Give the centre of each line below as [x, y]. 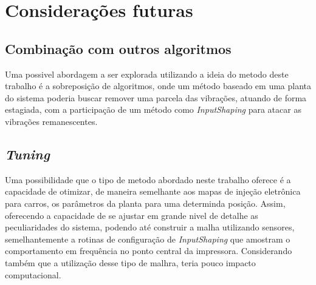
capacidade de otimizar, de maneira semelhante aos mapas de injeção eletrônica [153, 191]
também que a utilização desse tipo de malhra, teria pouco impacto [130, 262]
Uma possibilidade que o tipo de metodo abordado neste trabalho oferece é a [148, 179]
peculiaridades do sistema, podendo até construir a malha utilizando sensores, [150, 227]
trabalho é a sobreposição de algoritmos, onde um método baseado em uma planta [158, 86]
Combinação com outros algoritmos [118, 48]
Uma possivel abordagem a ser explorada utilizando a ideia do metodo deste [147, 74]
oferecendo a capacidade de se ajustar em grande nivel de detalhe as [132, 215]
